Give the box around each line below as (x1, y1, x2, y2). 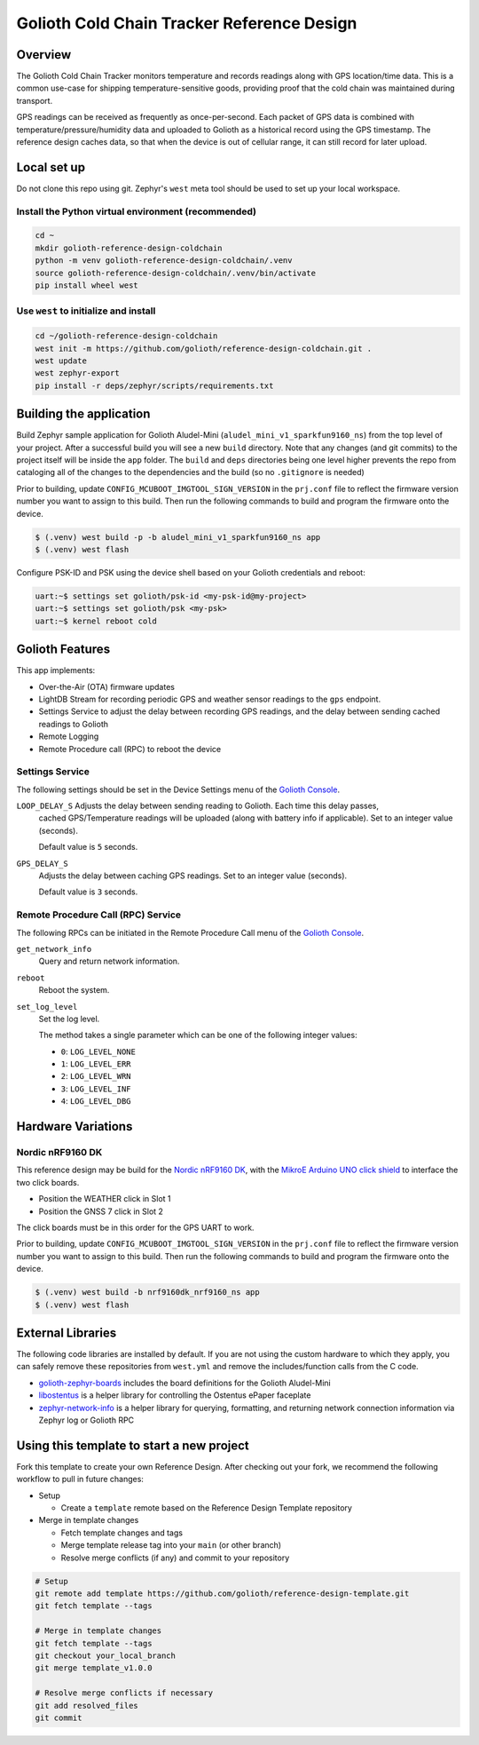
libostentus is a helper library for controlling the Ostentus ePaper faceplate (38, 1390, 311, 1400)
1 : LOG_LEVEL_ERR (60, 1059, 131, 1069)
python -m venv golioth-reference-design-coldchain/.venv (35, 256, 293, 266)
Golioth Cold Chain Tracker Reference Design (16, 13, 357, 33)
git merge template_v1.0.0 (35, 1663, 153, 1673)
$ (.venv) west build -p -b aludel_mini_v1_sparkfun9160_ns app (35, 532, 321, 542)
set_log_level (16, 1002, 78, 1011)
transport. (16, 95, 53, 106)
